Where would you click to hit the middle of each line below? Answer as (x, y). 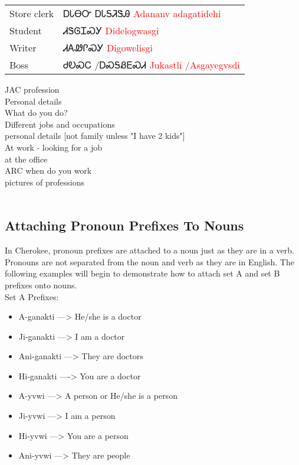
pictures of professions (45, 182)
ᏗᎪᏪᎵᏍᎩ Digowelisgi (108, 48)
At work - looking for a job (53, 147)
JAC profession (32, 89)
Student (26, 30)
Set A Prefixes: (32, 296)
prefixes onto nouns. (41, 284)
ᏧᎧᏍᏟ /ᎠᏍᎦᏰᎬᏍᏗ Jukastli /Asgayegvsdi (152, 65)
